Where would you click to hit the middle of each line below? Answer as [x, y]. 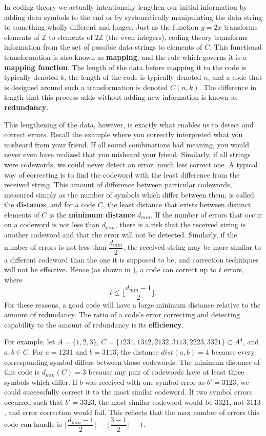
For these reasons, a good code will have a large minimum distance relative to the [132, 304]
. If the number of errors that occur [206, 214]
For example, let [30, 342]
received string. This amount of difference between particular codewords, [118, 184]
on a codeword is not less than [52, 224]
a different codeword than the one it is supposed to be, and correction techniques [131, 259]
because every [233, 351]
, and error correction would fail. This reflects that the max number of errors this [132, 412]
